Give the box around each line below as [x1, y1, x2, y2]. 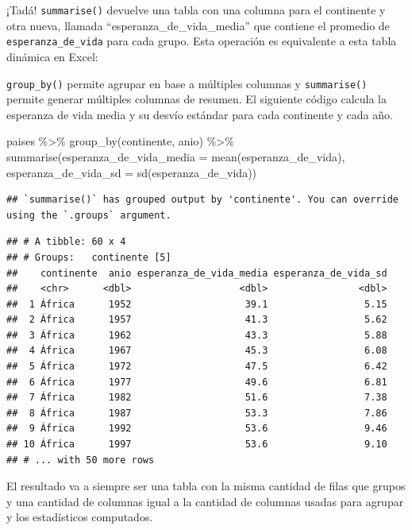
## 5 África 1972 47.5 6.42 [6, 361, 387, 373]
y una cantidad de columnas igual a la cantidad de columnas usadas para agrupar [6, 493, 404, 509]
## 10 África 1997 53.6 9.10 [6, 439, 387, 451]
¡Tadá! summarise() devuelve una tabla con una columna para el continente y [6, 2, 386, 17]
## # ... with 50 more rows [6, 454, 155, 466]
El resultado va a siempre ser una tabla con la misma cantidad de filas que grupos [6, 478, 406, 494]
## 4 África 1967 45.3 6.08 [6, 345, 387, 357]
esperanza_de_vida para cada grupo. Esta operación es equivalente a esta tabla [6, 33, 397, 49]
